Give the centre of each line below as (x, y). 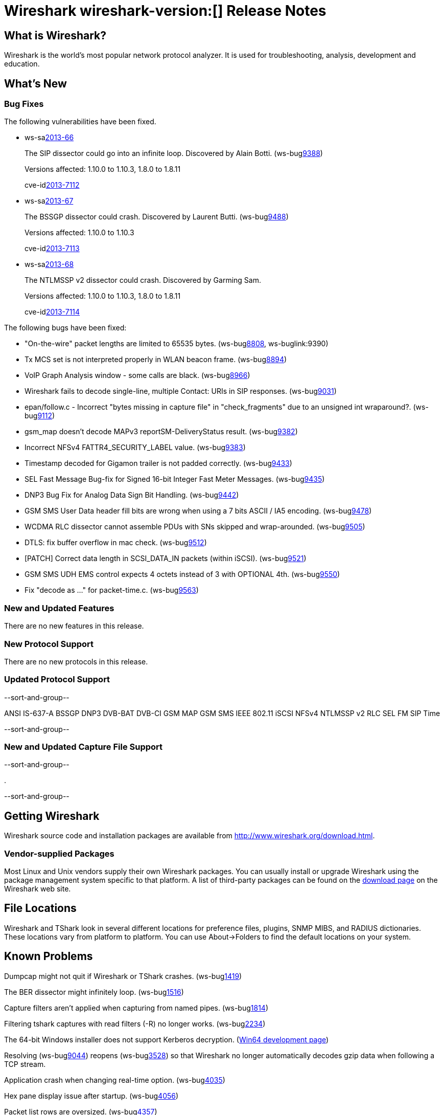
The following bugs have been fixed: (65, 328)
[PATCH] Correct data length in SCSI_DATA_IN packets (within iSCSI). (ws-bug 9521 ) (166, 559)
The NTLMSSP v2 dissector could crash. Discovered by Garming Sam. (143, 280)
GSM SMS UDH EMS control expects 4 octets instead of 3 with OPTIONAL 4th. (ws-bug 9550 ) (182, 574)
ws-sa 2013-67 (49, 201)
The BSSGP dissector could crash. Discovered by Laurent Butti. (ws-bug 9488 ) (157, 217)
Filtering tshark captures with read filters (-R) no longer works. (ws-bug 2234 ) (135, 1023)
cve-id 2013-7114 (52, 312)
